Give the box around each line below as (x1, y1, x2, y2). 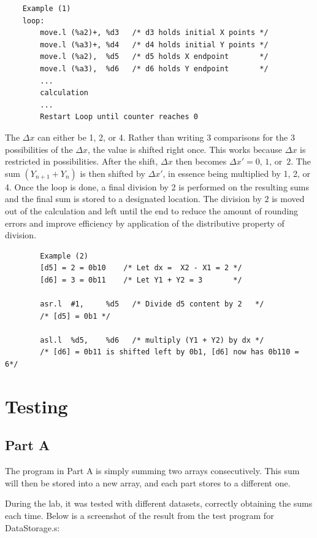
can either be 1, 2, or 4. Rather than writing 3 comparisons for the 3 (37, 130, 295, 143)
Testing (5, 393, 68, 418)
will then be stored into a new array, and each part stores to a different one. (5, 476, 291, 489)
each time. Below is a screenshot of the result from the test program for (5, 509, 274, 521)
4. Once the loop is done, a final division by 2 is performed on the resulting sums (5, 180, 310, 193)
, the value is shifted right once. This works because (88, 142, 283, 155)
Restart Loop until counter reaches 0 (40, 112, 198, 122)
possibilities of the (5, 142, 73, 155)
